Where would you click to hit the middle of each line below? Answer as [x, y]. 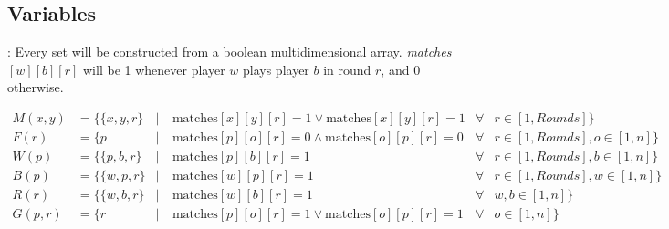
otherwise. [36, 87]
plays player [276, 69]
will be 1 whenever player [154, 69]
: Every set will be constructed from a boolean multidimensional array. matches [230, 52]
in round [347, 69]
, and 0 [401, 69]
